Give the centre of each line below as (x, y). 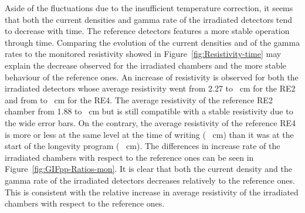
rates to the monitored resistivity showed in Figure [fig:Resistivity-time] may (143, 54)
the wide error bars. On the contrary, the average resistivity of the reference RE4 (150, 122)
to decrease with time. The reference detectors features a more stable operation (147, 31)
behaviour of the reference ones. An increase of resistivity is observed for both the (152, 77)
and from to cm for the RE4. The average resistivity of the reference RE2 (139, 99)
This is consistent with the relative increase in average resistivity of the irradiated (152, 192)
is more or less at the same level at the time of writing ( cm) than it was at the (149, 134)
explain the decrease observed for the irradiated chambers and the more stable (146, 65)
